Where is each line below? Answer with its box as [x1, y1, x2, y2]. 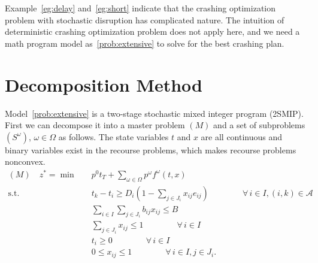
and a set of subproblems [213, 119, 305, 131]
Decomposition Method [5, 72, 203, 96]
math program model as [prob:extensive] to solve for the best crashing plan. [5, 37, 284, 49]
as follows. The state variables [58, 130, 169, 143]
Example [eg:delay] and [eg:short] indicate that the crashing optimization [5, 2, 276, 14]
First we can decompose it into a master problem [5, 119, 185, 131]
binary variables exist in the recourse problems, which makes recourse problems [5, 143, 296, 156]
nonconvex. [5, 155, 46, 168]
